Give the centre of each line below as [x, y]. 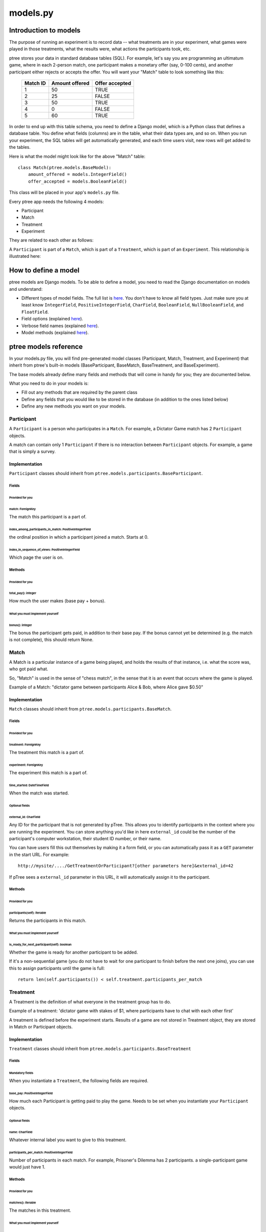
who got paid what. [29, 669]
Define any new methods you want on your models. [74, 406]
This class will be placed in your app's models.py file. [65, 193]
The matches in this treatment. [40, 1210]
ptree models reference [46, 347]
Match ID [35, 83]
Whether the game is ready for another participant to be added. [73, 952]
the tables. [20, 147]
